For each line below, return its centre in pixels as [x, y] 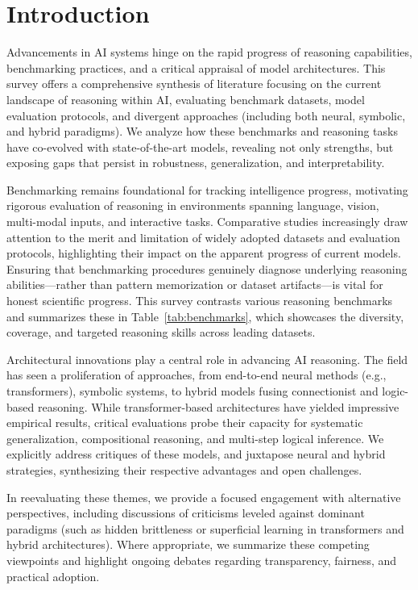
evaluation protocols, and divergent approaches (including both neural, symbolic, [206, 115]
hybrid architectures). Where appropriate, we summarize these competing [188, 544]
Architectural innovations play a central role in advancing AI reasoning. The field [207, 359]
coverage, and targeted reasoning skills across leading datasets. [161, 332]
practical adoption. [53, 576]
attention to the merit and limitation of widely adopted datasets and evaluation [203, 237]
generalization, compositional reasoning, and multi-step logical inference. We [195, 438]
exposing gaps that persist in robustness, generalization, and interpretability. [196, 163]
